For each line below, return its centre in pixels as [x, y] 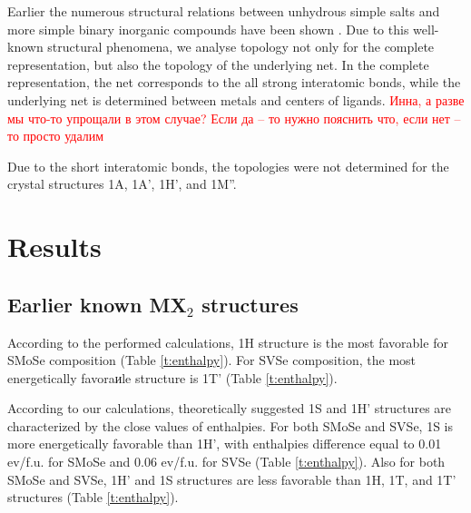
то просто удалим [56, 136]
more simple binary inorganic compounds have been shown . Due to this [208, 29]
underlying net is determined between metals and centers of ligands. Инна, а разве [236, 99]
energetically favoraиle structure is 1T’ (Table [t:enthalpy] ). [172, 377]
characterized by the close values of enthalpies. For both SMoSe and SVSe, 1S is [231, 425]
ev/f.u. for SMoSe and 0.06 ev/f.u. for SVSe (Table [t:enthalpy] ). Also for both [226, 462]
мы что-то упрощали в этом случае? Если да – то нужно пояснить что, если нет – [234, 118]
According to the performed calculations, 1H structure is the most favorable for [228, 342]
